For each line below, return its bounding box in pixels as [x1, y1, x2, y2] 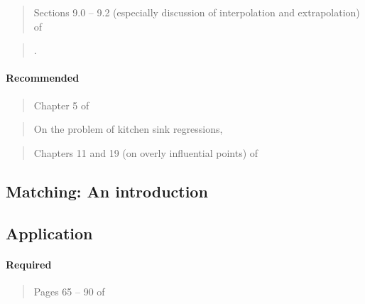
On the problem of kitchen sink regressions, [33, 121, 223, 136]
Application [6, 222, 93, 244]
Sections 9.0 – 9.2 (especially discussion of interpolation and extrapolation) [33, 5, 360, 19]
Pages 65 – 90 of [33, 283, 105, 298]
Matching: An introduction [6, 180, 208, 202]
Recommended [6, 70, 80, 85]
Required [6, 256, 52, 271]
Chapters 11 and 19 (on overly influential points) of [33, 145, 258, 160]
